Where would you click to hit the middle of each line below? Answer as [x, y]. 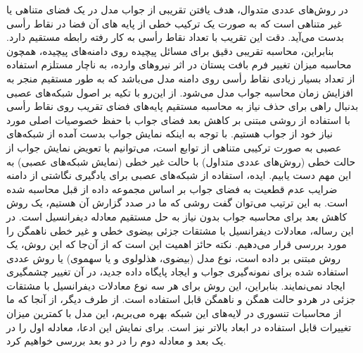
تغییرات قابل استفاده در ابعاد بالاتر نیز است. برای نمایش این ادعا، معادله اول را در [179, 327]
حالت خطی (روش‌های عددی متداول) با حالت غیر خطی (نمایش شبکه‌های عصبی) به [181, 161]
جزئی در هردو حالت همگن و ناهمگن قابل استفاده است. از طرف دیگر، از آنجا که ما [181, 299]
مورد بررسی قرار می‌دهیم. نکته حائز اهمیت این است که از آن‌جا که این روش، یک [177, 244]
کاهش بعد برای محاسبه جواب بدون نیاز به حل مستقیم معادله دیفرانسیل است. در [177, 216]
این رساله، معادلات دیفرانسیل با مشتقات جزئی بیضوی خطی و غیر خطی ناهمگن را [180, 230]
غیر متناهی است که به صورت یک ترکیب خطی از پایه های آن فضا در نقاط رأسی [174, 23]
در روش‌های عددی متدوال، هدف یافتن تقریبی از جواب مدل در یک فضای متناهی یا [177, 9]
